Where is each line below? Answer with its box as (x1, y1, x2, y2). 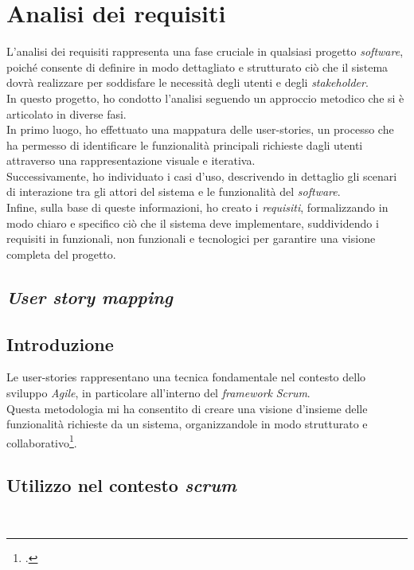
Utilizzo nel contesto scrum (6, 473, 236, 498)
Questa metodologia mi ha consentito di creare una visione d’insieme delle (6, 400, 368, 416)
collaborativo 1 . (6, 431, 77, 451)
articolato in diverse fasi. (6, 105, 127, 122)
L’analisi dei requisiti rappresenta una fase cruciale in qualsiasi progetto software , (6, 43, 404, 60)
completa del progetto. (6, 245, 116, 262)
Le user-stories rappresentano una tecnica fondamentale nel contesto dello (6, 369, 366, 385)
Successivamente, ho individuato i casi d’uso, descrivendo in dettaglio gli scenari (6, 167, 397, 184)
